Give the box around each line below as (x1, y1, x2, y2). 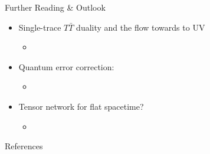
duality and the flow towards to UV (76, 21, 205, 33)
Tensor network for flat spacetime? (18, 100, 144, 112)
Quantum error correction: (18, 60, 114, 73)
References (5, 140, 43, 152)
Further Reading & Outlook (5, 1, 106, 13)
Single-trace (18, 21, 61, 33)
